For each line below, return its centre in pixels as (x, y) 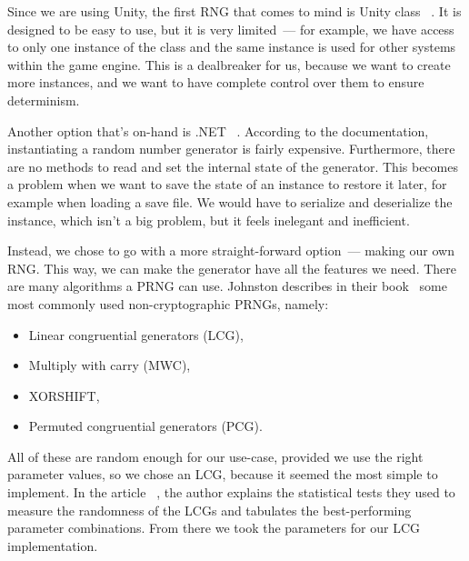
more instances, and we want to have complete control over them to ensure (216, 82)
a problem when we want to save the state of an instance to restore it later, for (227, 184)
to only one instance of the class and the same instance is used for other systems (232, 47)
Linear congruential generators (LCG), (136, 334)
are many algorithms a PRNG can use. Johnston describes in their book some (227, 286)
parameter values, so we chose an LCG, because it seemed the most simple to (223, 474)
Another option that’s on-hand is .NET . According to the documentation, (218, 130)
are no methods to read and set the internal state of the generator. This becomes (233, 166)
